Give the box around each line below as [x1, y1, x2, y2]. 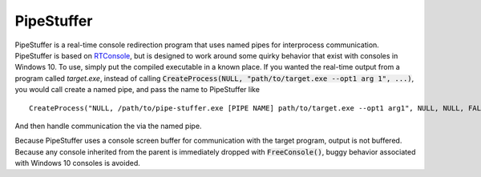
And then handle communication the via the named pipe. [14, 121, 202, 131]
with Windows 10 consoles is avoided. [14, 159, 140, 168]
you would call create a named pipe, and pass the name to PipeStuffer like [14, 85, 261, 95]
